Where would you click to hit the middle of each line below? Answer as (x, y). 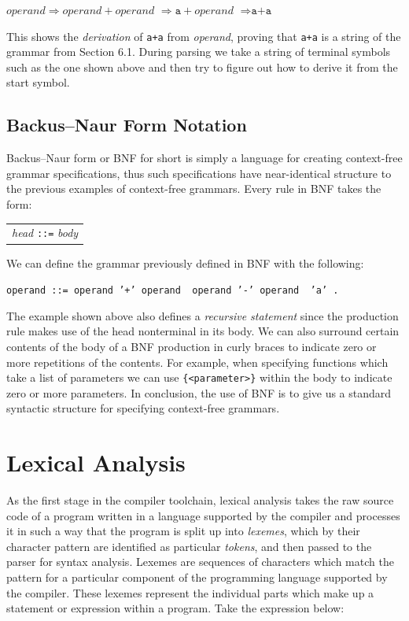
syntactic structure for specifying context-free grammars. (143, 408)
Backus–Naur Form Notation (127, 125)
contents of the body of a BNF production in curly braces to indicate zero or (192, 346)
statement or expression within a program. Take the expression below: (175, 608)
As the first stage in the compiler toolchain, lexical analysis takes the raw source (200, 500)
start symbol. (38, 82)
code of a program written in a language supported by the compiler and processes (203, 515)
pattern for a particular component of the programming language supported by (197, 577)
